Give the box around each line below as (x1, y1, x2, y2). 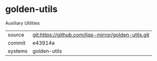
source (8, 31, 24, 38)
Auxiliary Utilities (5, 20, 40, 26)
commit (8, 39, 26, 46)
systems (8, 47, 28, 54)
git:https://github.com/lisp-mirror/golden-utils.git (32, 31, 149, 38)
